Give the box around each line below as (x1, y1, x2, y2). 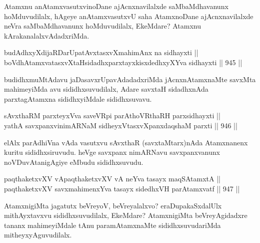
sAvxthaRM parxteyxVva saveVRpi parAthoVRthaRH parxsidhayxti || (4, 110, 220, 121)
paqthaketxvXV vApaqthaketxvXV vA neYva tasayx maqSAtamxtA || (4, 173, 220, 184)
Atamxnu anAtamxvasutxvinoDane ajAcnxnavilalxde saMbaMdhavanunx (4, 1, 228, 11)
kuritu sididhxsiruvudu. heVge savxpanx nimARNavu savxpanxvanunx (4, 147, 220, 157)
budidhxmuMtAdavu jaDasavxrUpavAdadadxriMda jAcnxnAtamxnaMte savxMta (4, 74, 256, 84)
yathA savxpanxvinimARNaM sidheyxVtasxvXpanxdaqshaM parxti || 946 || (4, 120, 237, 130)
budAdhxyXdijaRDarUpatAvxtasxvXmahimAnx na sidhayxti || (4, 47, 198, 58)
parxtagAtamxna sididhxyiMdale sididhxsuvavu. (4, 93, 152, 104)
